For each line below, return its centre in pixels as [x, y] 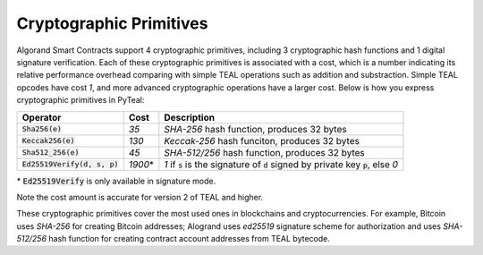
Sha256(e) [42, 129]
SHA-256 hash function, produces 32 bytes [256, 129]
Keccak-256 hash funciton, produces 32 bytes [262, 140]
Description [189, 117]
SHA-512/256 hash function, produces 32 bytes [265, 152]
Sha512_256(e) [51, 152]
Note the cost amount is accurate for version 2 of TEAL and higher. [140, 197]
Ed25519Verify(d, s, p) [70, 164]
